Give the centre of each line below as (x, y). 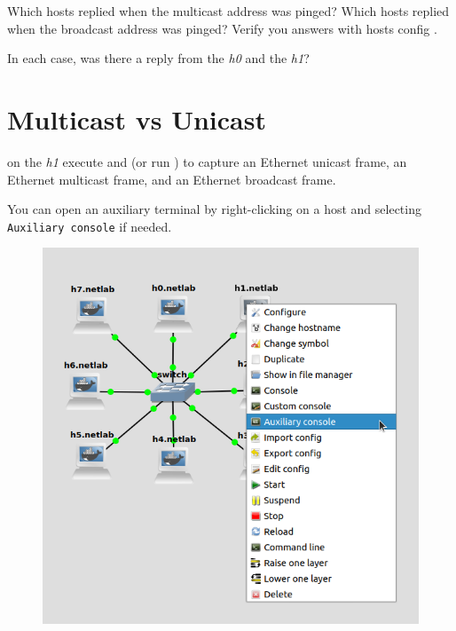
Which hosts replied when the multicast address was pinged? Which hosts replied (228, 11)
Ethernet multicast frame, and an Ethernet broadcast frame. (172, 179)
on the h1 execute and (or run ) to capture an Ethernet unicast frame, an (207, 161)
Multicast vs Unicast (137, 118)
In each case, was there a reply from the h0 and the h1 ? (158, 58)
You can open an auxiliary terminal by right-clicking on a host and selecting (214, 209)
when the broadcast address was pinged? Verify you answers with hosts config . (222, 28)
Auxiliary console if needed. (90, 226)
